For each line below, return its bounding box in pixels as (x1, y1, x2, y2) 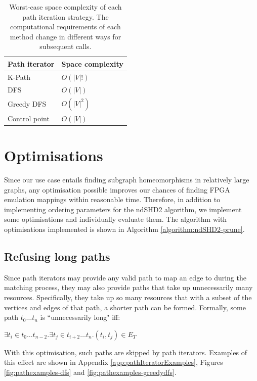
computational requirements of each (10, 21, 121, 32)
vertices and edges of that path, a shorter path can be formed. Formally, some (4, 302, 246, 312)
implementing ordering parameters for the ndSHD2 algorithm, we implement (4, 204, 242, 214)
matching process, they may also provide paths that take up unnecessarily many (4, 282, 253, 293)
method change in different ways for (10, 31, 121, 41)
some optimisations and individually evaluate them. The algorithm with (4, 214, 227, 224)
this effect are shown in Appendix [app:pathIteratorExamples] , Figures (4, 357, 223, 367)
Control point (8, 113, 50, 123)
